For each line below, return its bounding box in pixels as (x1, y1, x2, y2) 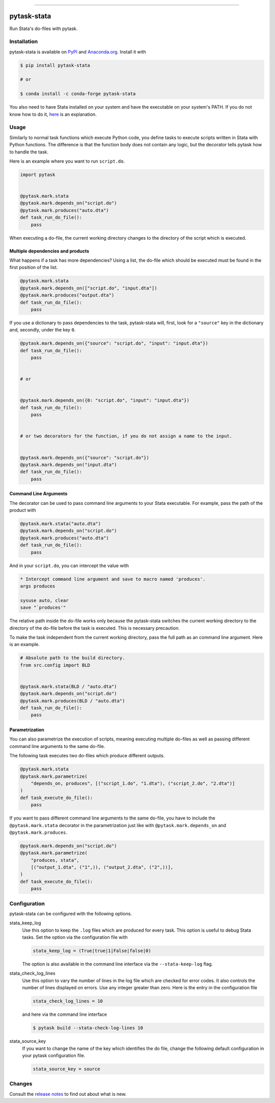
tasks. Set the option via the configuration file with (22, 934, 128, 940)
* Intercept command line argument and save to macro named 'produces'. (20, 576, 206, 582)
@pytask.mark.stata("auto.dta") (20, 521, 101, 527)
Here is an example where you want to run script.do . (9, 158, 125, 164)
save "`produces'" (20, 605, 66, 610)
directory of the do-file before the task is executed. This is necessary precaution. (9, 625, 180, 631)
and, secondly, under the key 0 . (9, 327, 76, 333)
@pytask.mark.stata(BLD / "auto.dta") (20, 683, 117, 689)
